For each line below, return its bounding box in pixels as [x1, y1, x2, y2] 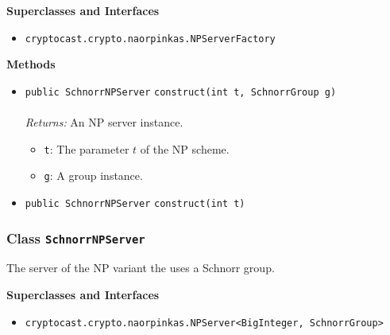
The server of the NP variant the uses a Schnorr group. [6, 259, 275, 276]
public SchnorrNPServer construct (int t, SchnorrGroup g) [25, 86, 337, 98]
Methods [6, 56, 56, 72]
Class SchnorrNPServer [6, 228, 145, 247]
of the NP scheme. [140, 140, 230, 157]
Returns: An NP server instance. [25, 114, 183, 130]
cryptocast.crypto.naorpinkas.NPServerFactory [25, 33, 276, 45]
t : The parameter [44, 140, 129, 157]
